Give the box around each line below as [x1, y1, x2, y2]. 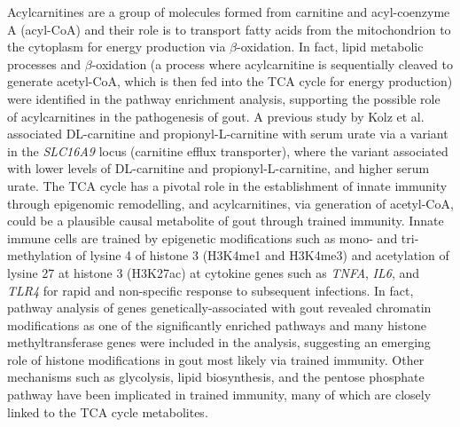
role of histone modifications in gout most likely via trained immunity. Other [7, 350, 425, 368]
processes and [7, 54, 82, 73]
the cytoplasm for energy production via [7, 37, 226, 56]
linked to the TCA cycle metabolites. [7, 402, 208, 421]
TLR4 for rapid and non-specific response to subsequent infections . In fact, [7, 281, 414, 299]
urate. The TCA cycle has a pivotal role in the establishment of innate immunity [7, 176, 448, 194]
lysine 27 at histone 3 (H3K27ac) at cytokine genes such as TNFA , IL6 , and [7, 263, 420, 281]
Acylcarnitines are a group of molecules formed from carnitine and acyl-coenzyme [7, 3, 450, 20]
